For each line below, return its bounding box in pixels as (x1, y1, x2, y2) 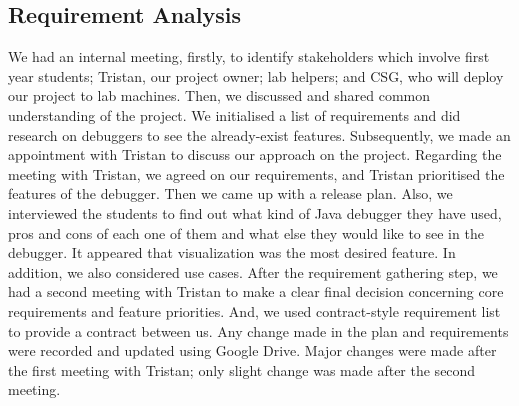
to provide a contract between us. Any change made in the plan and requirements (8, 320, 509, 341)
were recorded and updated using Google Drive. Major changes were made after (8, 340, 497, 361)
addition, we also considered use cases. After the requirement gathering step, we (8, 261, 498, 282)
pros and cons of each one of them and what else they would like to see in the (8, 222, 484, 243)
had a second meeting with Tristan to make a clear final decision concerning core (8, 281, 504, 302)
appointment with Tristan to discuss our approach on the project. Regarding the (8, 144, 502, 165)
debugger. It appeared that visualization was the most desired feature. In (8, 242, 456, 263)
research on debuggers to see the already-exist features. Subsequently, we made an (8, 124, 511, 145)
